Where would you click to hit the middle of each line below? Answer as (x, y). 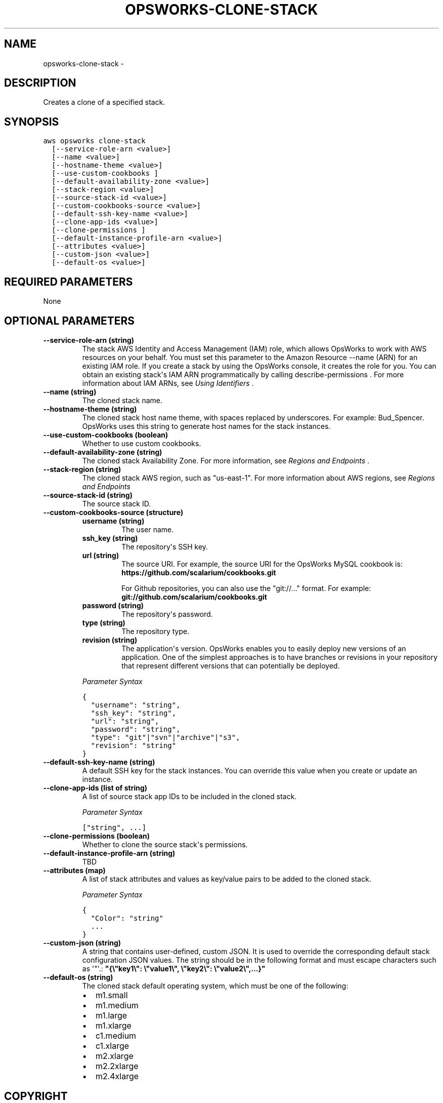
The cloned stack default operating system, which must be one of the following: (215, 986)
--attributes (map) (74, 870)
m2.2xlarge (117, 1066)
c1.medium (116, 1035)
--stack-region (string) (82, 469)
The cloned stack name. (122, 400)
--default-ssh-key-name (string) (99, 762)
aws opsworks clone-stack (94, 141)
